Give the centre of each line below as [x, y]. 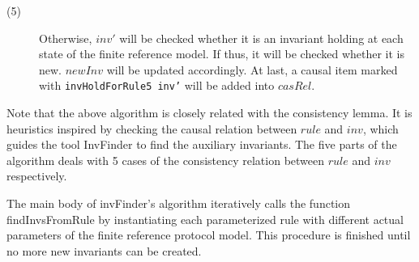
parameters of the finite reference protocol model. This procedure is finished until [209, 235]
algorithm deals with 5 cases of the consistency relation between [166, 160]
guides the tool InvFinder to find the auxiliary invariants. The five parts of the [202, 144]
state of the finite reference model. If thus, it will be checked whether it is [222, 54]
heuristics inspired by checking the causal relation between [152, 128]
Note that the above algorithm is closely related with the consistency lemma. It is [209, 113]
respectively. [37, 176]
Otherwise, [66, 38]
